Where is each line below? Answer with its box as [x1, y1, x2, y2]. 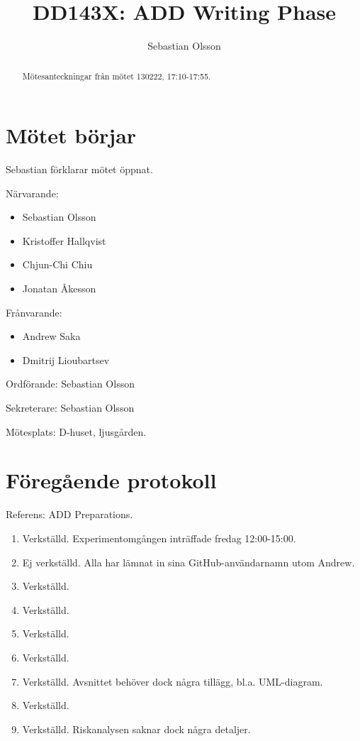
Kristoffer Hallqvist [22, 233, 106, 248]
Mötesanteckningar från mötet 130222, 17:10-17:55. [22, 70, 211, 82]
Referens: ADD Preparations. [6, 507, 133, 522]
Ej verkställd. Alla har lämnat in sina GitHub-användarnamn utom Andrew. [22, 554, 355, 569]
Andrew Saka [22, 329, 81, 344]
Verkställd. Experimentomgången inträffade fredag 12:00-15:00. [22, 530, 296, 545]
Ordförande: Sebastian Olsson [6, 376, 135, 391]
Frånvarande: [6, 304, 62, 319]
